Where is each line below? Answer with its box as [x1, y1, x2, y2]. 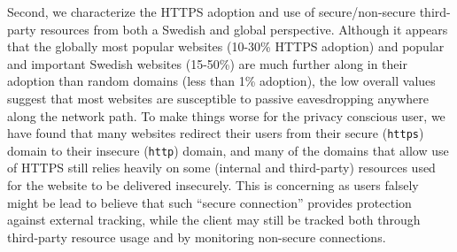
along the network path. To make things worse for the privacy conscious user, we [7, 106, 445, 125]
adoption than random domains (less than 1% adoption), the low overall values [7, 72, 436, 90]
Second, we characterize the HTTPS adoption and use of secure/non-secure [7, 3, 415, 20]
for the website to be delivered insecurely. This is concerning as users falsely [7, 176, 419, 195]
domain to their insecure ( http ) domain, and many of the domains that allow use [7, 141, 449, 159]
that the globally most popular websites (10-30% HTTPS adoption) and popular [7, 37, 445, 56]
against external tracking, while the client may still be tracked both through [7, 210, 421, 229]
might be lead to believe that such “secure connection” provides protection [7, 193, 412, 211]
